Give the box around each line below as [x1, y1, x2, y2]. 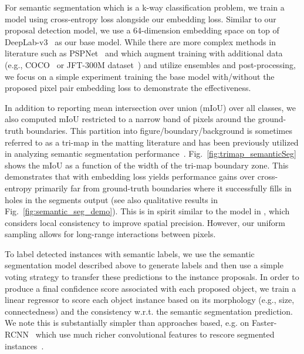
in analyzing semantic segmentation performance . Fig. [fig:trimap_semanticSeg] [5, 147, 296, 160]
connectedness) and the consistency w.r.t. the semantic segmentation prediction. [5, 305, 293, 317]
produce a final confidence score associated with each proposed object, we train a [5, 282, 296, 294]
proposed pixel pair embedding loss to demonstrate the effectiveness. [5, 82, 251, 94]
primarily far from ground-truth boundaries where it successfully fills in [34, 181, 292, 194]
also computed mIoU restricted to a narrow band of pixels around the [5, 113, 256, 125]
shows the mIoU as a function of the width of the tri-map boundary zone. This [5, 159, 289, 171]
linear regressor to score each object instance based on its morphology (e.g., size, [5, 294, 295, 306]
